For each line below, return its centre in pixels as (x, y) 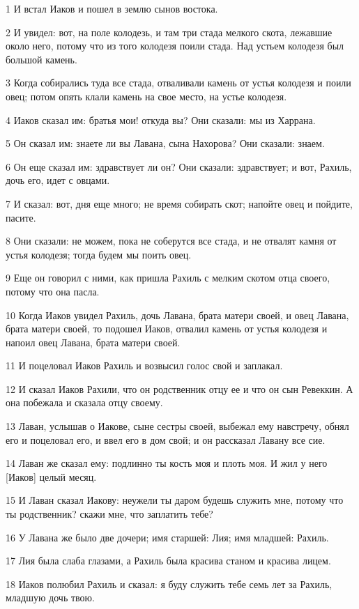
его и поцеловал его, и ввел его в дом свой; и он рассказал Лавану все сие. (166, 439)
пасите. (21, 217)
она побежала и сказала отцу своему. (84, 402)
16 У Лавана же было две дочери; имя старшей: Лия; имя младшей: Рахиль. (167, 537)
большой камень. (41, 59)
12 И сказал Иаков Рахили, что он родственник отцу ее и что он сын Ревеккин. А (179, 388)
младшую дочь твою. (50, 598)
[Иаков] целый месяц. (51, 476)
